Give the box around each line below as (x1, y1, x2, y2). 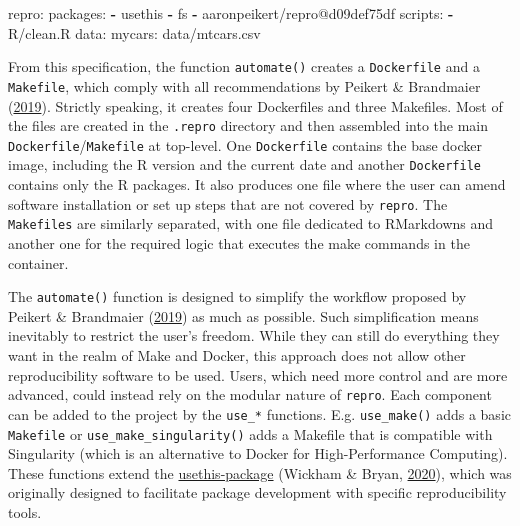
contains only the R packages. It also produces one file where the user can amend (8, 174, 506, 195)
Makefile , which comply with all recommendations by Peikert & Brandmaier (8, 75, 481, 96)
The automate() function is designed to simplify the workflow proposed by (8, 286, 467, 307)
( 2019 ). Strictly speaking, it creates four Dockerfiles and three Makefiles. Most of (8, 95, 503, 116)
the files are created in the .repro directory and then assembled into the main (8, 115, 489, 136)
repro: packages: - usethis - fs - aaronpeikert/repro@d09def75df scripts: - (8, 3, 454, 23)
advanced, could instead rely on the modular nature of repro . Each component (8, 384, 492, 405)
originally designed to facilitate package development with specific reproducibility (8, 482, 507, 503)
